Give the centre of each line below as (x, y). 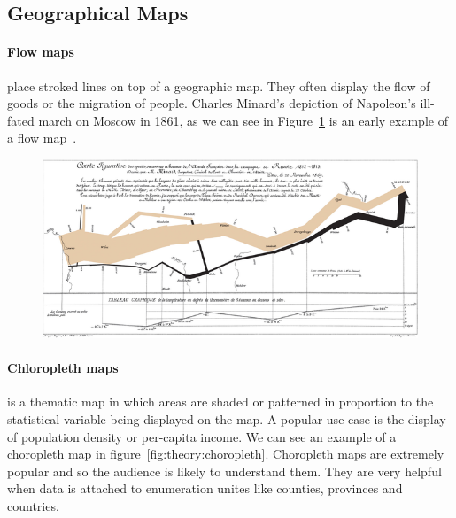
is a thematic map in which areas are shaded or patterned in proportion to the (220, 402)
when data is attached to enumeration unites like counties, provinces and (205, 488)
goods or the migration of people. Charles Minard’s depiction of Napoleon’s (212, 103)
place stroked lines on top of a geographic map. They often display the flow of (219, 85)
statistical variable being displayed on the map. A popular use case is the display (227, 419)
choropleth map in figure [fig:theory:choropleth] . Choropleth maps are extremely (226, 454)
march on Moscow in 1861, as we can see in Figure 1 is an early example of (243, 120)
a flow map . (42, 138)
